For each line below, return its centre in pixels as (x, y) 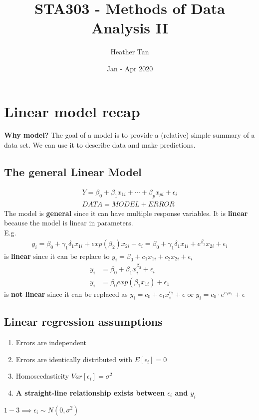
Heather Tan (130, 52)
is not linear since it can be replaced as (66, 294)
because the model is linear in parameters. (69, 223)
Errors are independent (51, 342)
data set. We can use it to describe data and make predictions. (100, 145)
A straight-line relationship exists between (90, 392)
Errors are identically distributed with (74, 359)
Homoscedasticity (42, 376)
